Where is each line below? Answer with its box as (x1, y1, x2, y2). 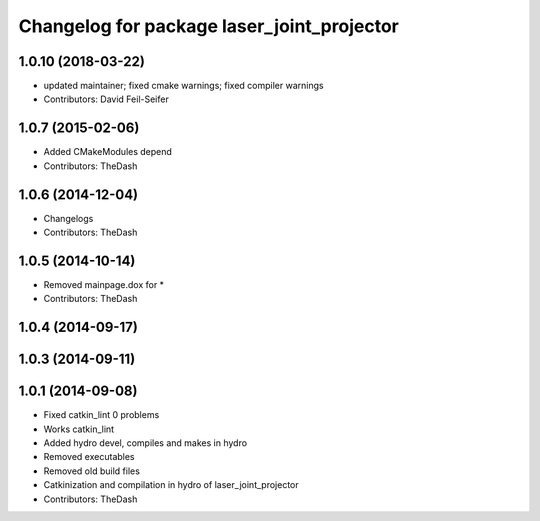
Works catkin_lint (43, 423, 115, 435)
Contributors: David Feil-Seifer (43, 93, 169, 105)
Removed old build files (43, 465, 140, 477)
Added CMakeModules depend (43, 146, 172, 158)
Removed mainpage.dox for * (43, 278, 165, 290)
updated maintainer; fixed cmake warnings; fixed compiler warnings (43, 80, 324, 92)
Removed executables (43, 451, 135, 463)
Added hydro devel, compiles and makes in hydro (43, 437, 248, 449)
